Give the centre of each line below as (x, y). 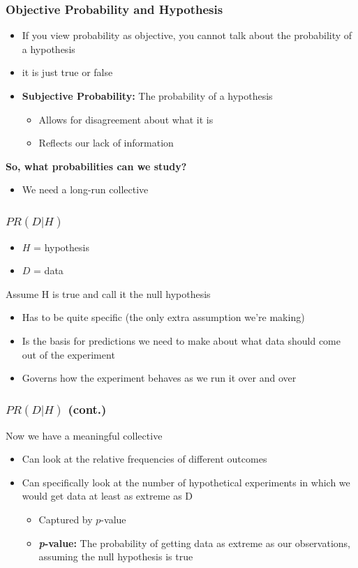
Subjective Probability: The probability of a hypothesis (147, 96)
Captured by (66, 519)
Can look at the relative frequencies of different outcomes (144, 459)
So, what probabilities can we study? (96, 166)
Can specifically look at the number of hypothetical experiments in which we (186, 482)
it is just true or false (67, 72)
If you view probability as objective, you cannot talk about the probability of (187, 35)
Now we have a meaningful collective (84, 435)
